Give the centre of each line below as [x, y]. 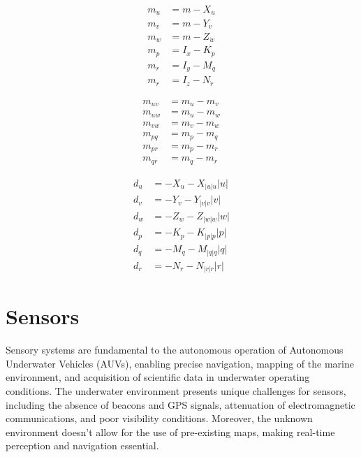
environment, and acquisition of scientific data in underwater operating [158, 377]
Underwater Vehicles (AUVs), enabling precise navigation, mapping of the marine [180, 363]
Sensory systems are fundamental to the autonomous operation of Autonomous [175, 350]
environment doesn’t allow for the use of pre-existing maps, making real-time [170, 431]
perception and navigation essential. [82, 445]
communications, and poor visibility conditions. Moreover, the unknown [159, 418]
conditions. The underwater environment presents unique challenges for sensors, [176, 391]
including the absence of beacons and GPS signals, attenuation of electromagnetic [180, 404]
